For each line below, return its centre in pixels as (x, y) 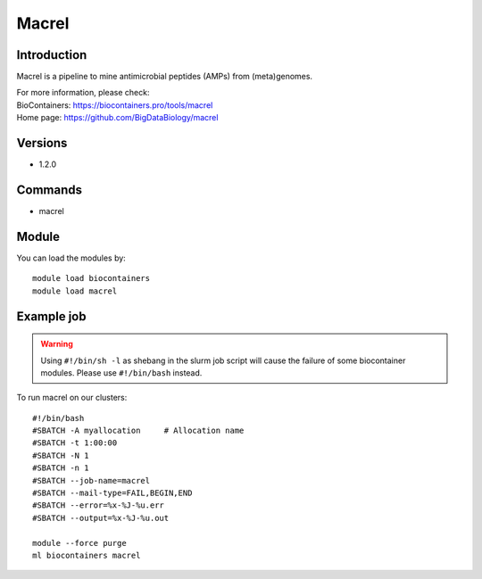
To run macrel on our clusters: (72, 398)
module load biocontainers (91, 278)
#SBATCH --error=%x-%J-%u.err (99, 505)
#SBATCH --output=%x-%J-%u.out (101, 518)
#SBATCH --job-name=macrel (91, 480)
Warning (57, 344)
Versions (42, 143)
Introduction (52, 55)
